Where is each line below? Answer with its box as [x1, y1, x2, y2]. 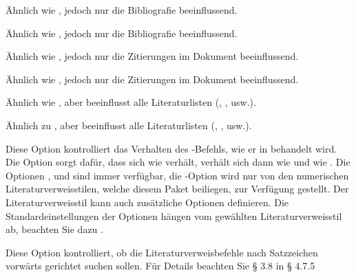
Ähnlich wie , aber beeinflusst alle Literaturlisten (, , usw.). [6, 95, 256, 109]
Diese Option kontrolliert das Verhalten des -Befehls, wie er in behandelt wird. [6, 141, 337, 155]
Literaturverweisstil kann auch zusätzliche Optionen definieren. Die [6, 195, 289, 209]
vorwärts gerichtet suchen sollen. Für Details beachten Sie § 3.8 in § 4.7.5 [6, 258, 315, 273]
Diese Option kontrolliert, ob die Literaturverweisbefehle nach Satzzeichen [6, 245, 318, 259]
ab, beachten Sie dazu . [6, 222, 103, 236]
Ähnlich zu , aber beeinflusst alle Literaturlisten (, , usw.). [6, 118, 252, 132]
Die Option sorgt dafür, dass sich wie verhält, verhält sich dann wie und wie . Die [6, 155, 350, 169]
